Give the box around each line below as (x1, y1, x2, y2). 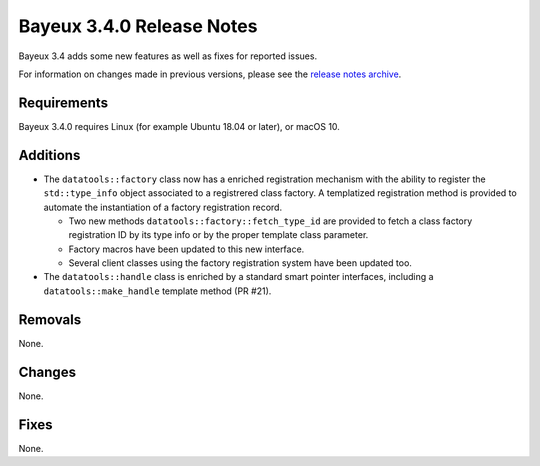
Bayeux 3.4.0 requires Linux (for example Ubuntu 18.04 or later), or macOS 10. (18, 120, 340, 132)
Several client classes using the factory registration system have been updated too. (68, 257, 412, 269)
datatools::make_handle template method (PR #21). (43, 285, 272, 297)
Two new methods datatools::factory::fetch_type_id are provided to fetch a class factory (68, 215, 473, 227)
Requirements (18, 94, 109, 111)
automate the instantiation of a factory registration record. (43, 201, 283, 213)
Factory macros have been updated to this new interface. (68, 243, 305, 255)
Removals (18, 311, 82, 328)
